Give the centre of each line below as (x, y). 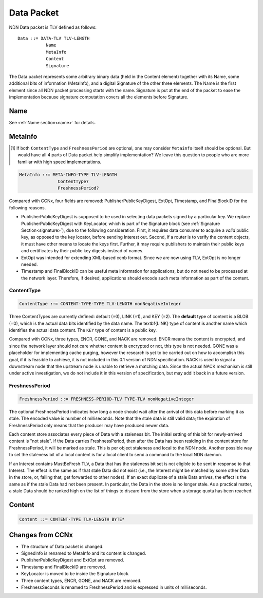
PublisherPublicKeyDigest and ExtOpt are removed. (73, 560)
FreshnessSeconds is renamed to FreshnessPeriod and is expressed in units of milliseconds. (114, 587)
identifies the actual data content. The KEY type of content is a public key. (83, 330)
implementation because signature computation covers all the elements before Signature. (99, 97)
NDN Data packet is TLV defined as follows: (53, 27)
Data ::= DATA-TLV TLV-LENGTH (54, 38)
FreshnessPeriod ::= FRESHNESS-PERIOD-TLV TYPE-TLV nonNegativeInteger (107, 399)
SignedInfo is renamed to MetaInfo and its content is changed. (84, 553)
